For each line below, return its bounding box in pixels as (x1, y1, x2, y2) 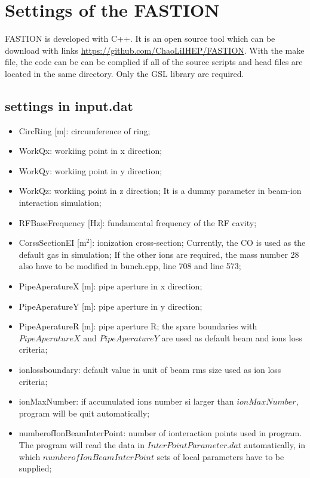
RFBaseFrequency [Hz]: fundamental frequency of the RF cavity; (19, 216, 257, 229)
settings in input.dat (5, 96, 133, 115)
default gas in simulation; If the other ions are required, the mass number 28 (19, 248, 299, 260)
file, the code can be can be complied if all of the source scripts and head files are (5, 55, 303, 68)
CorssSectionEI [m (19, 236, 87, 249)
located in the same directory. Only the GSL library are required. (5, 67, 244, 79)
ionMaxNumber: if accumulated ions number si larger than (19, 395, 234, 408)
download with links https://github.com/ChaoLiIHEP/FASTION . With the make (5, 44, 305, 56)
